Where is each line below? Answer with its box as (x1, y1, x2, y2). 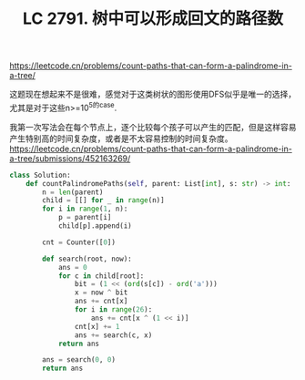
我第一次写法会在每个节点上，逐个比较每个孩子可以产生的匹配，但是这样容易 (9, 121, 297, 132)
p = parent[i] (57, 213, 112, 222)
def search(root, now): (42, 254, 132, 263)
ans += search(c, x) (74, 330, 153, 340)
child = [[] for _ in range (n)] (42, 196, 166, 205)
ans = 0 (57, 262, 88, 272)
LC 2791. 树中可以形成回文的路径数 (22, 8, 284, 29)
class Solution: (9, 170, 71, 180)
